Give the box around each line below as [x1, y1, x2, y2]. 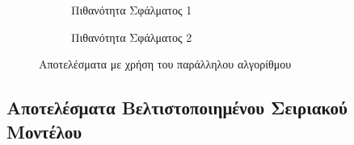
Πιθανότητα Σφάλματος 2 [71, 28, 192, 45]
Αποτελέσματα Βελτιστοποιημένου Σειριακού [6, 95, 348, 120]
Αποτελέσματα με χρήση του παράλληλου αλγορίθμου [39, 56, 292, 72]
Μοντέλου [6, 118, 82, 143]
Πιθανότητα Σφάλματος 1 [71, 2, 192, 18]
